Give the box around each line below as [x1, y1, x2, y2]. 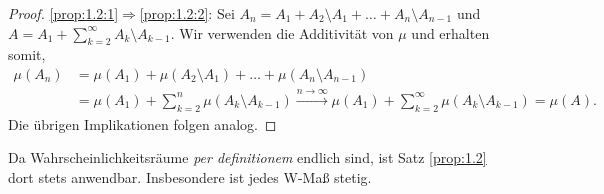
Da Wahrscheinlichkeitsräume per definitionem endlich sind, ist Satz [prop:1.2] [8, 147, 487, 168]
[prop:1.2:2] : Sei [139, 3, 235, 23]
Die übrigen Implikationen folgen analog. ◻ [8, 113, 277, 134]
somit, [8, 44, 46, 65]
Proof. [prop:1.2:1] [8, 3, 119, 23]
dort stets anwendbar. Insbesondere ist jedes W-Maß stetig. [8, 166, 372, 187]
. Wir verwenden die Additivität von [170, 22, 394, 43]
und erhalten [411, 22, 490, 43]
